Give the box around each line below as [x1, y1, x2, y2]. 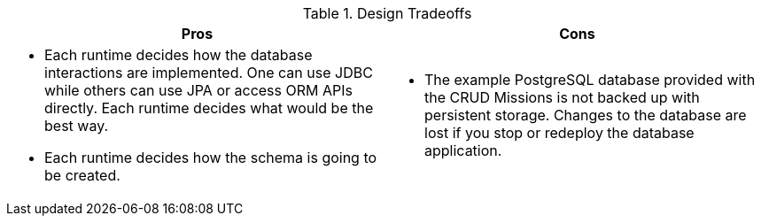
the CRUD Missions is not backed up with [424, 88, 700, 106]
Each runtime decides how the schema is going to [44, 149, 377, 166]
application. [424, 142, 502, 159]
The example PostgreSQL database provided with [424, 71, 756, 88]
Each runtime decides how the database [44, 46, 313, 64]
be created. [44, 166, 120, 184]
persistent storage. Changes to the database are [424, 106, 747, 124]
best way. [44, 117, 109, 135]
